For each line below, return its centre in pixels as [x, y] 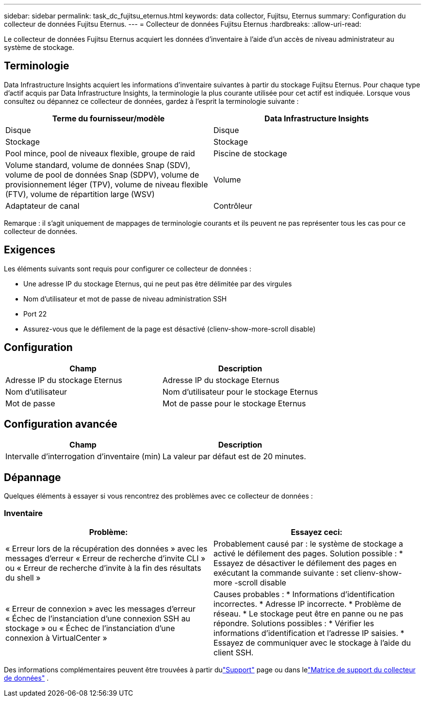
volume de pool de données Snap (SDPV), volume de [102, 175]
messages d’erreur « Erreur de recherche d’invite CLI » [106, 558]
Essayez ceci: [317, 532]
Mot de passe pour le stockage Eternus [234, 403]
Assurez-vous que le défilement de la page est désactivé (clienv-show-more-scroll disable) [170, 329]
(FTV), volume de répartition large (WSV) [80, 194]
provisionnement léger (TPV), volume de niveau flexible [107, 184]
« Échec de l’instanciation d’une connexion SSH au [98, 618]
